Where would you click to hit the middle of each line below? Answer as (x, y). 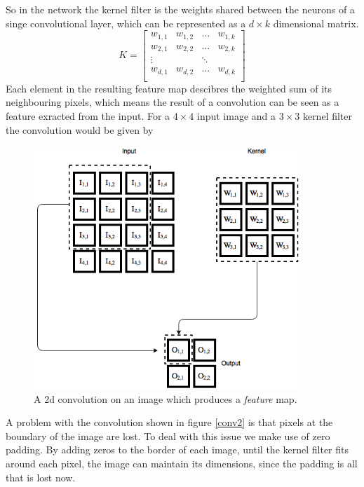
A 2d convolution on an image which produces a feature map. (166, 398)
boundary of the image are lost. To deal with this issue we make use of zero (168, 435)
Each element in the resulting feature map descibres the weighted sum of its (169, 88)
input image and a (236, 115)
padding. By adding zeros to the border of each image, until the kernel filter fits (177, 450)
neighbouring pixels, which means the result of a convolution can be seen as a (173, 102)
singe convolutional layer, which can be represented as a (126, 23)
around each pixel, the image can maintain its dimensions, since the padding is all (182, 463)
